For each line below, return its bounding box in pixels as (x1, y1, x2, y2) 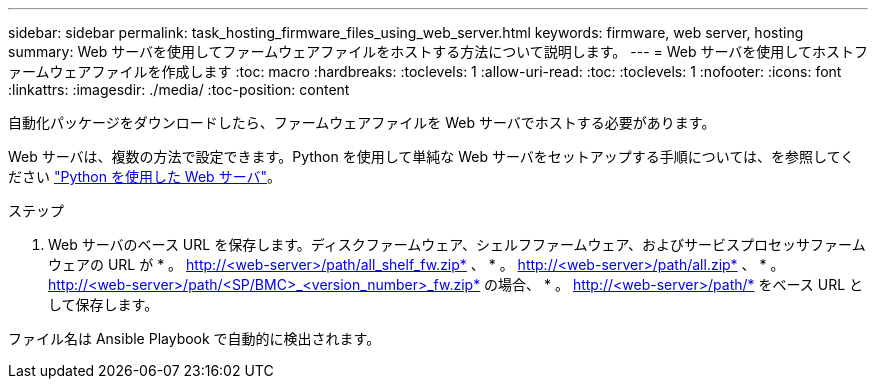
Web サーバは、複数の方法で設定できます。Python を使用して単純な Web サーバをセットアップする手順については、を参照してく (8, 148, 855, 165)
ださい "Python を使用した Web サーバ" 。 (8, 168, 282, 185)
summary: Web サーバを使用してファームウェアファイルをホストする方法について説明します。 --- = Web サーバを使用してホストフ (8, 43, 868, 60)
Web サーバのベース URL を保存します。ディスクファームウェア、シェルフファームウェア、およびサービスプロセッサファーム (48, 236, 866, 253)
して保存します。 (48, 296, 159, 313)
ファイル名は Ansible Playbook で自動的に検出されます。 (8, 330, 381, 347)
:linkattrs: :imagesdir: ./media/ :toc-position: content (8, 81, 350, 98)
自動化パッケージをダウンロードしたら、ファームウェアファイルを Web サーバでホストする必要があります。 (8, 114, 716, 131)
